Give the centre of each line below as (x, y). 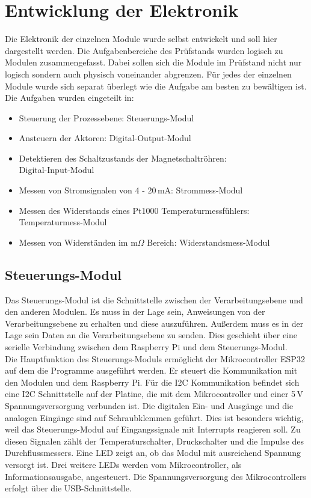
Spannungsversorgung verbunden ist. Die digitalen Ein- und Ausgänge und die (149, 405)
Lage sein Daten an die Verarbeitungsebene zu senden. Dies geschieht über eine (151, 335)
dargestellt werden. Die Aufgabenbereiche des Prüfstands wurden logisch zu (144, 50)
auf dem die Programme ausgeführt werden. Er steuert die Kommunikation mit (151, 370)
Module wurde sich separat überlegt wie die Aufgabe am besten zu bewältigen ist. (156, 86)
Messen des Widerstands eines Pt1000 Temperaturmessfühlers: (134, 210)
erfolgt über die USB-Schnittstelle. (68, 488)
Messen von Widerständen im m (78, 242)
